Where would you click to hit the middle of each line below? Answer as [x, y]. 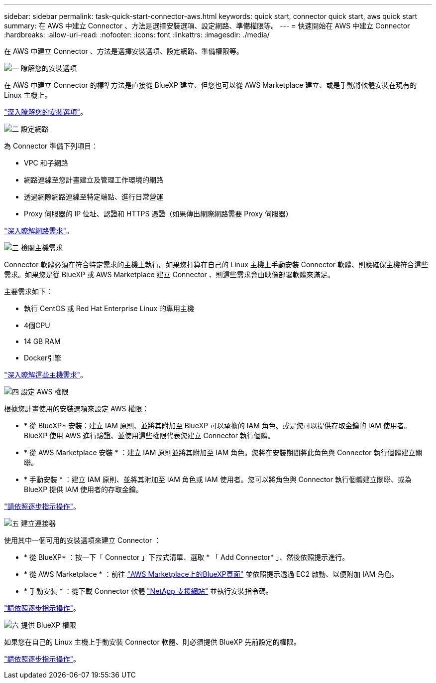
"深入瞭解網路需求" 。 [39, 231]
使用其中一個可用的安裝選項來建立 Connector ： [83, 540]
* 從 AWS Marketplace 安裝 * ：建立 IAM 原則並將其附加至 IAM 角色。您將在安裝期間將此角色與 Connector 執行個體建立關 [223, 452]
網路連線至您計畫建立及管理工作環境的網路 [94, 180]
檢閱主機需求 [42, 248]
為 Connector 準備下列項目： [51, 146]
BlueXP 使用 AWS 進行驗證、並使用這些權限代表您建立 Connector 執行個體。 [149, 435]
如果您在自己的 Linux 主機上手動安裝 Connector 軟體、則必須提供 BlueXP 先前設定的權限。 [152, 642]
